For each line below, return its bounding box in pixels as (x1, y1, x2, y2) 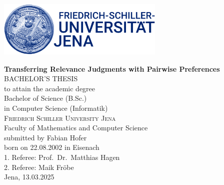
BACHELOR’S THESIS (4, 73, 78, 84)
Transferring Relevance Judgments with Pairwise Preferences (4, 63, 220, 74)
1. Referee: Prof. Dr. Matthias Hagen (4, 151, 120, 162)
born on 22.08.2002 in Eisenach (4, 142, 99, 152)
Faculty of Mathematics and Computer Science (4, 122, 148, 133)
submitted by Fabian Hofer (4, 132, 87, 142)
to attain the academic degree (4, 83, 95, 93)
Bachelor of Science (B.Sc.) (4, 93, 87, 103)
